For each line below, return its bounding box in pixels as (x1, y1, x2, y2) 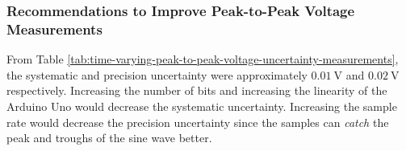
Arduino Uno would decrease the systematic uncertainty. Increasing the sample (6, 97, 397, 114)
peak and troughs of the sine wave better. (6, 129, 212, 146)
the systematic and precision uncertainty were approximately (6, 66, 308, 83)
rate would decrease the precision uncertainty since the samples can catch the (6, 113, 389, 130)
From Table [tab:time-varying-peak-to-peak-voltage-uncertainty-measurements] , (6, 51, 399, 67)
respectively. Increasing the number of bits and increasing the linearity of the (6, 82, 387, 99)
